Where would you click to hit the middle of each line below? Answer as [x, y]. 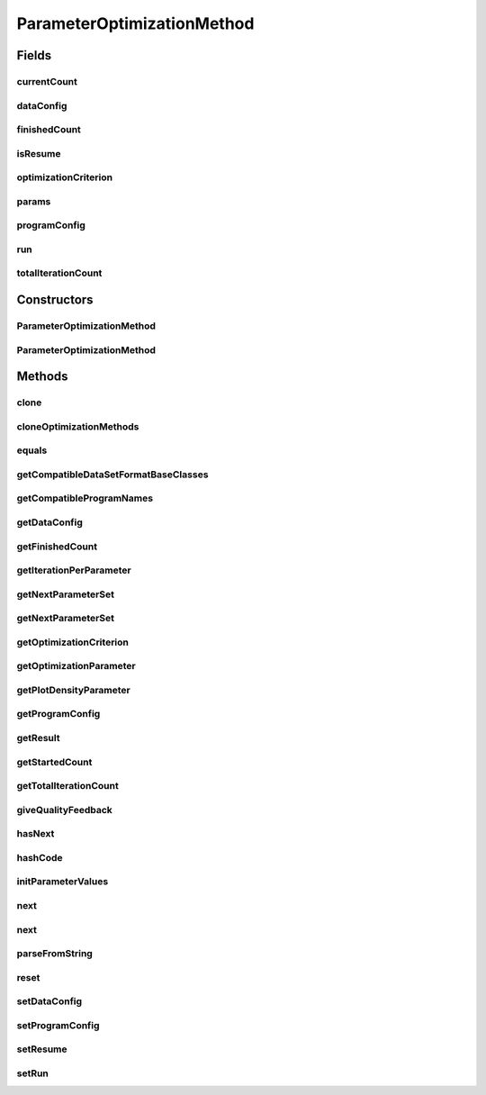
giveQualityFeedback [64, 810]
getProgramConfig [58, 714]
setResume [42, 1049]
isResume [39, 153]
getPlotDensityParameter [73, 690]
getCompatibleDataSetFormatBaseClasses [112, 475]
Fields [34, 55]
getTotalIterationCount [67, 786]
